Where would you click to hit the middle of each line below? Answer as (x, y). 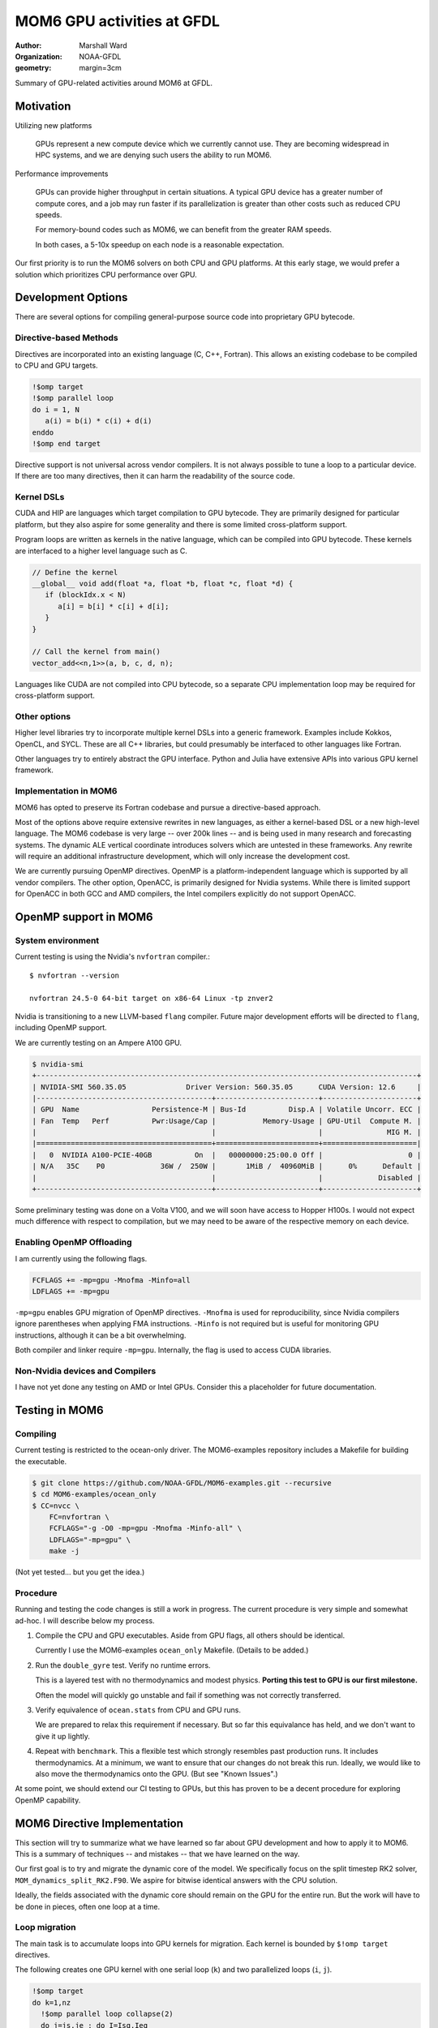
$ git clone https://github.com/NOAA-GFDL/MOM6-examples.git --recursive (182, 1483)
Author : (28, 45)
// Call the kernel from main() (97, 652)
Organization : (39, 56)
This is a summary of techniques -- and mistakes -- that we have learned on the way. (157, 1854)
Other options (43, 716)
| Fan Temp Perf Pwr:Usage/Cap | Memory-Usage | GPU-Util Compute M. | (227, 1121)
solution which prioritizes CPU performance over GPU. (106, 274)
